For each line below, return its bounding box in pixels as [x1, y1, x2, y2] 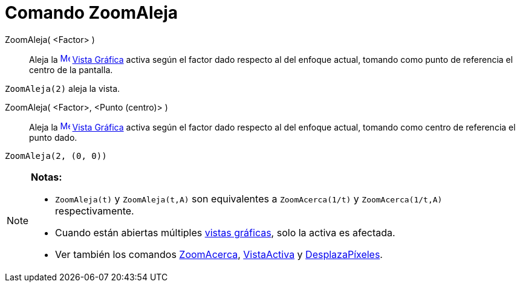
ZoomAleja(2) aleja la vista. [5, 83, 120, 94]
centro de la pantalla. [29, 64, 113, 75]
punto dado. [29, 132, 77, 143]
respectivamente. [55, 204, 134, 217]
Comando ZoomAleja [5, 2, 178, 23]
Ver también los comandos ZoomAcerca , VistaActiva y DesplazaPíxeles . [55, 248, 383, 260]
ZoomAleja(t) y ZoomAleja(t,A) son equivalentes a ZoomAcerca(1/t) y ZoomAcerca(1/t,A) [55, 192, 443, 205]
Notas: [31, 170, 62, 183]
